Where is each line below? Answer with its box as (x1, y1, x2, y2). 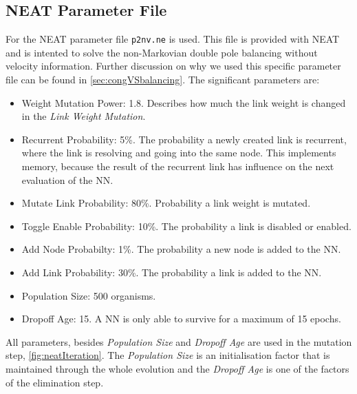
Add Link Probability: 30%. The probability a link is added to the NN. (21, 265, 322, 279)
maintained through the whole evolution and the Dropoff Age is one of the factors (6, 361, 349, 375)
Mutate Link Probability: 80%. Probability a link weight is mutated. (21, 196, 311, 210)
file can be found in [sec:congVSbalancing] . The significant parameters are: (6, 72, 320, 87)
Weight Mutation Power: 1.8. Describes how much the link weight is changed (21, 95, 346, 110)
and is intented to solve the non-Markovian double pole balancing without (6, 45, 318, 59)
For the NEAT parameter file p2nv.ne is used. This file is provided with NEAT (6, 32, 340, 46)
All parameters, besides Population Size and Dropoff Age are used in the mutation (6, 334, 352, 349)
